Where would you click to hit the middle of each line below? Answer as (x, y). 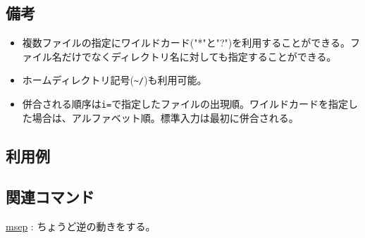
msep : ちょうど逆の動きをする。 (81, 226)
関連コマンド (50, 197)
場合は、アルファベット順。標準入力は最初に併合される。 (165, 117)
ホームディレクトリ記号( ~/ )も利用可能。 (115, 80)
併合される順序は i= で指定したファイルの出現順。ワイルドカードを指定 (185, 104)
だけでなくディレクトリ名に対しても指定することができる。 (199, 56)
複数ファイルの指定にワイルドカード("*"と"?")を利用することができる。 (186, 43)
